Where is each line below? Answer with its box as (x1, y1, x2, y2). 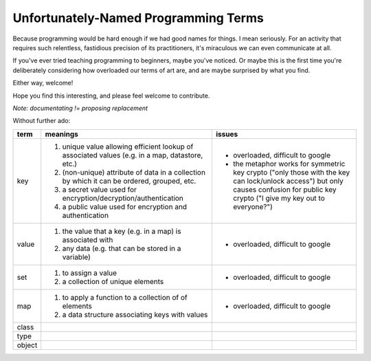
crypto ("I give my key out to (232, 193, 326, 203)
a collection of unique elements (62, 276, 164, 286)
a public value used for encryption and (62, 201, 188, 211)
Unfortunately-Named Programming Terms (12, 10, 264, 25)
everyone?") (232, 201, 273, 211)
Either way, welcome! (12, 79, 74, 87)
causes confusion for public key (232, 184, 337, 194)
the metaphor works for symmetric (232, 159, 346, 168)
